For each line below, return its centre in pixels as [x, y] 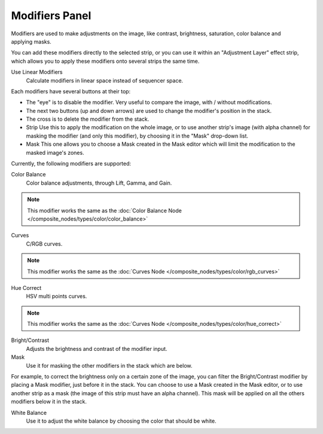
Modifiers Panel [51, 16]
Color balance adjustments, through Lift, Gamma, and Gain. [99, 183]
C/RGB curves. [44, 244]
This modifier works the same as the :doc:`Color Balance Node [104, 210]
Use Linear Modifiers [37, 72]
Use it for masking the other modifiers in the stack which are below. [109, 365]
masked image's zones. [55, 152]
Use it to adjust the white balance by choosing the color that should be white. [121, 421]
